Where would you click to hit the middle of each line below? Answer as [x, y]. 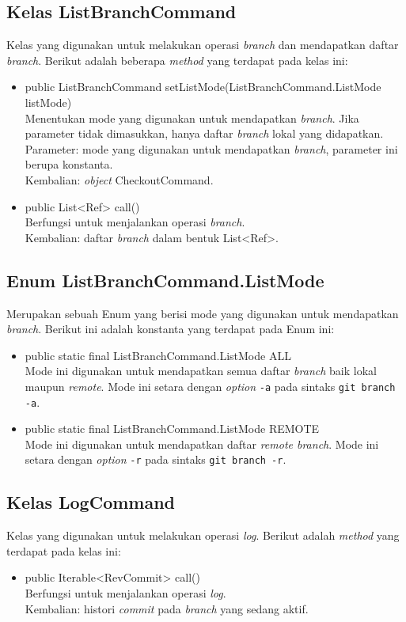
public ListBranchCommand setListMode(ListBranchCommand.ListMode [203, 87]
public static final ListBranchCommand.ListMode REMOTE [172, 429]
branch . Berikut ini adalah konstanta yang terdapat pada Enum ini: [171, 329]
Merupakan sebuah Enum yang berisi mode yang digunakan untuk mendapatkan [203, 313]
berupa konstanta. [69, 164]
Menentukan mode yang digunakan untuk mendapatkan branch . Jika [192, 118]
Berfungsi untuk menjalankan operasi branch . [135, 222]
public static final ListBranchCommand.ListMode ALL [158, 355]
